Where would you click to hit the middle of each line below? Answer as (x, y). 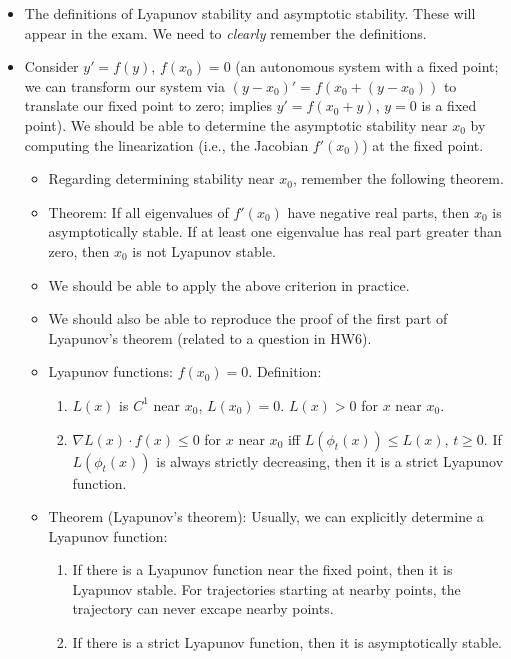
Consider (51, 66)
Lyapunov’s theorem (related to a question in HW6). (210, 337)
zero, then (79, 250)
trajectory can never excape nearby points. (203, 608)
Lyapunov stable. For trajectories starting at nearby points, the (266, 588)
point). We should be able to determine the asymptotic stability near (236, 124)
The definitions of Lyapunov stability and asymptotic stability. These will (250, 13)
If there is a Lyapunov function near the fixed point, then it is (262, 569)
